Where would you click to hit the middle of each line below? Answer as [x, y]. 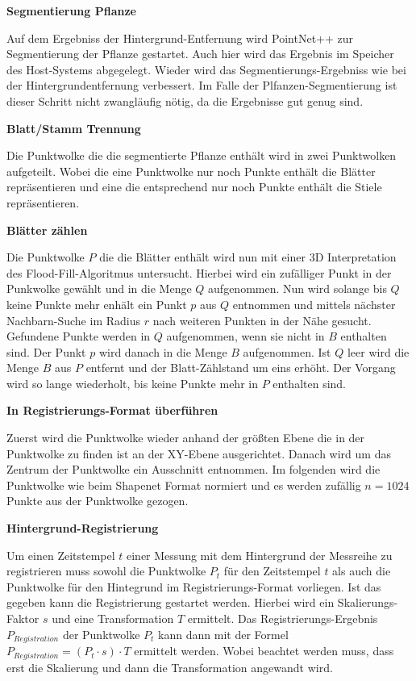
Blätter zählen [47, 230]
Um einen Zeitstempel [61, 555]
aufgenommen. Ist [287, 351]
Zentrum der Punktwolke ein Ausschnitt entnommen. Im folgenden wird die [193, 469]
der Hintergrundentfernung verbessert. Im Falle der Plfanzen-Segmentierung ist [202, 85]
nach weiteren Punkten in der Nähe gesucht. [262, 320]
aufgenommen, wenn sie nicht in [245, 336]
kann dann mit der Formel [223, 634]
